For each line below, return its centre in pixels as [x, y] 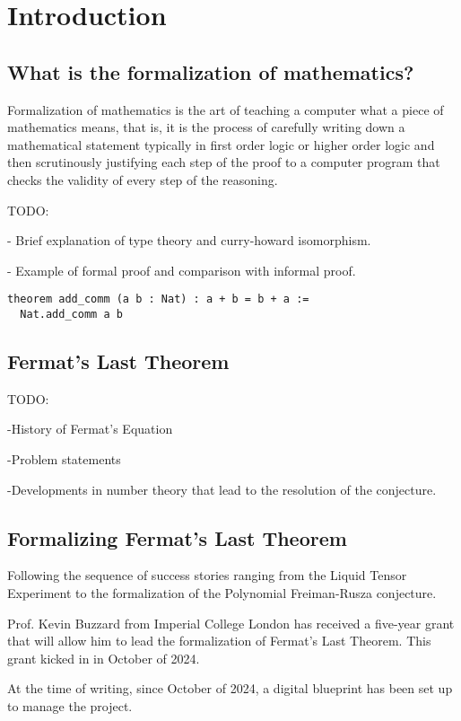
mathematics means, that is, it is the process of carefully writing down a [206, 127]
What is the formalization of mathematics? [211, 71]
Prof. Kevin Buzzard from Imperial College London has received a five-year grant [231, 623]
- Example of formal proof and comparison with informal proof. [182, 270]
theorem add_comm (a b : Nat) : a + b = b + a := [158, 299]
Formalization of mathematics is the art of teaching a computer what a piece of [226, 109]
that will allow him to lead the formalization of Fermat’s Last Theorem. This [219, 641]
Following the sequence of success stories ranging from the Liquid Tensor [207, 575]
